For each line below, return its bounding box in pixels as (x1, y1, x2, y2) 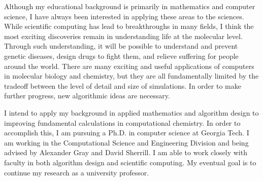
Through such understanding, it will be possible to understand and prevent (4, 41, 238, 51)
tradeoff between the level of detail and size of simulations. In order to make (4, 80, 241, 91)
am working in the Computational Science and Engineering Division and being (4, 137, 249, 148)
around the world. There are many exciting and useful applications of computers (4, 60, 254, 71)
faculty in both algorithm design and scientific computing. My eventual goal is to (4, 157, 256, 167)
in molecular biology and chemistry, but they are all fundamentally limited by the (4, 70, 259, 81)
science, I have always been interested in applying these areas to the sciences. (4, 11, 244, 21)
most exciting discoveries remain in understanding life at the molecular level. (4, 30, 243, 41)
